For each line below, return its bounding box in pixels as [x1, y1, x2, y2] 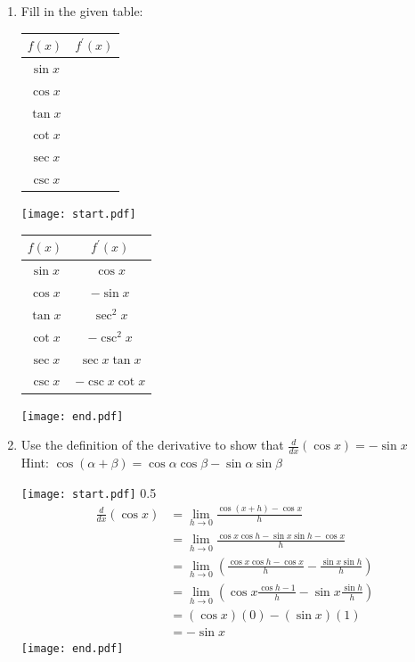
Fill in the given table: [20, 2, 143, 20]
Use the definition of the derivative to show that [20, 435, 284, 454]
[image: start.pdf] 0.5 [20, 483, 157, 501]
